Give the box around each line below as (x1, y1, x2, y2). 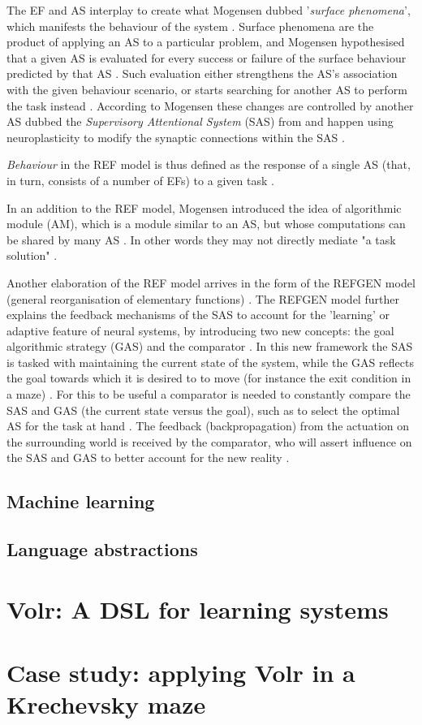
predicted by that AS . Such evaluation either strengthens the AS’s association (6, 65, 398, 82)
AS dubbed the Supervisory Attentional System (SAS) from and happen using (6, 113, 394, 130)
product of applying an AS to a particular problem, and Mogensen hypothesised (6, 33, 405, 50)
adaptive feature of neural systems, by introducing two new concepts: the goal (6, 322, 394, 339)
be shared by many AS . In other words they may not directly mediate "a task (6, 231, 396, 248)
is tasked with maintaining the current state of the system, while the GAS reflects (6, 353, 414, 370)
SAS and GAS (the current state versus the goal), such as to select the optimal (6, 401, 400, 418)
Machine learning (6, 489, 155, 514)
